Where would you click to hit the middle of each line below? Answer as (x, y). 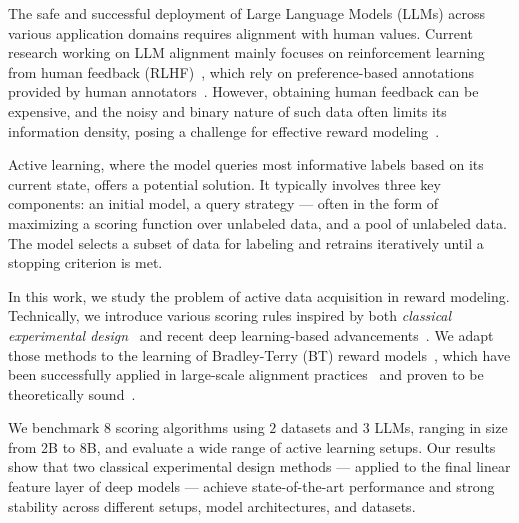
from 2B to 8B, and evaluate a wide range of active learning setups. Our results (252, 446)
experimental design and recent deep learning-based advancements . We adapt (251, 334)
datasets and (319, 427)
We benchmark (54, 427)
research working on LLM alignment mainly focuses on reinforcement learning (246, 52)
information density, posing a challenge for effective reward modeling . (224, 130)
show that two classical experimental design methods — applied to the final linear (259, 466)
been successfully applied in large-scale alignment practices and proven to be (246, 374)
